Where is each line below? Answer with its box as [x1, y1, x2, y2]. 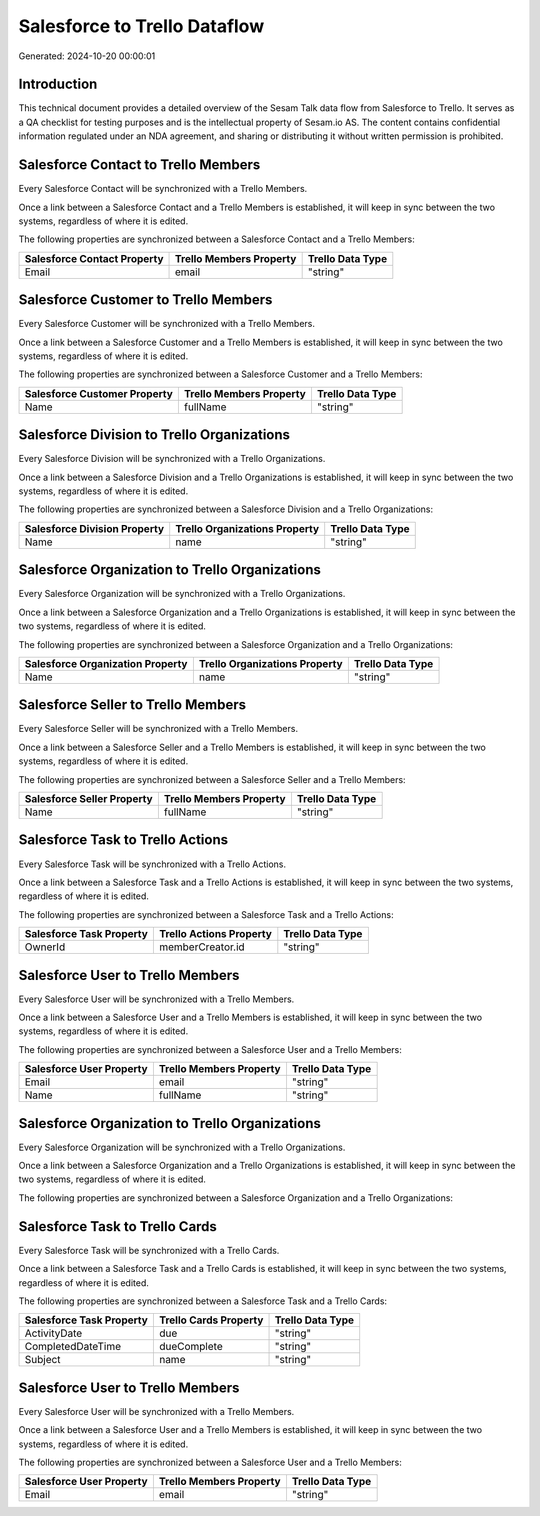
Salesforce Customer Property [24, 386, 174, 400]
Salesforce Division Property [24, 521, 165, 535]
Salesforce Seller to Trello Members [18, 696, 247, 714]
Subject [24, 1353, 61, 1367]
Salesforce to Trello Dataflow [18, 15, 265, 37]
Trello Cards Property [158, 1313, 264, 1327]
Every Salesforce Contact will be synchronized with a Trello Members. [18, 183, 308, 195]
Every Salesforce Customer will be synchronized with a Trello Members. [18, 318, 315, 330]
